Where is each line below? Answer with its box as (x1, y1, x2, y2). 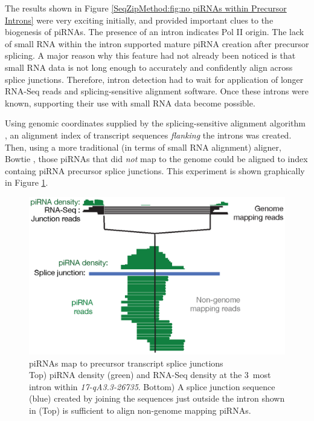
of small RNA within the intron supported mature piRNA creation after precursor (5, 37, 309, 50)
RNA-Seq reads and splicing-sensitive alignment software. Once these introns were (5, 85, 309, 97)
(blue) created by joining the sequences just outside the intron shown (29, 392, 285, 405)
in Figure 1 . (5, 176, 48, 189)
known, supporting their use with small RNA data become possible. (5, 96, 255, 109)
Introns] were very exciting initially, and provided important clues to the (5, 13, 274, 26)
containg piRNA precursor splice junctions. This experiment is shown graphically (5, 164, 305, 177)
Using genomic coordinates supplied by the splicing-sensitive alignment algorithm (5, 117, 306, 129)
